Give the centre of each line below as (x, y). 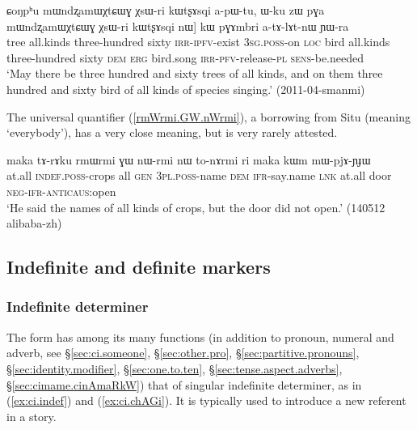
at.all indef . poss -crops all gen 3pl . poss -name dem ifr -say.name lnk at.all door (199, 175)
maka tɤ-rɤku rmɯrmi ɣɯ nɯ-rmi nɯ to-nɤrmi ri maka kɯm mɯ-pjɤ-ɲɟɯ (189, 159)
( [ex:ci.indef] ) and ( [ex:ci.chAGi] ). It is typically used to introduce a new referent (206, 400)
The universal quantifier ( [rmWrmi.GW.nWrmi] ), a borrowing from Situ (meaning (208, 116)
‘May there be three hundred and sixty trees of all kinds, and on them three (195, 73)
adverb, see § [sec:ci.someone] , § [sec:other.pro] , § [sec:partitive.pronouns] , (183, 353)
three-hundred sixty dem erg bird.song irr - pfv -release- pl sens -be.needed (185, 57)
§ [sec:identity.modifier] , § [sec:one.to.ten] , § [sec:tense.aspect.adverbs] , (175, 368)
